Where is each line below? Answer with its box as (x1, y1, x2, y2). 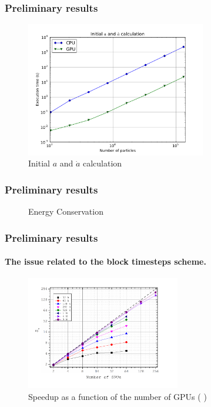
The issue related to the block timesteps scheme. (5, 255, 206, 268)
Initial (28, 157, 50, 169)
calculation (83, 157, 122, 169)
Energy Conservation (28, 205, 103, 218)
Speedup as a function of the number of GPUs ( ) (28, 390, 207, 402)
